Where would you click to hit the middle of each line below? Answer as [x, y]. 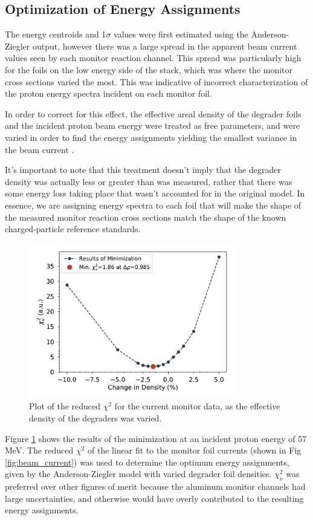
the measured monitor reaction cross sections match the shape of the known [146, 217]
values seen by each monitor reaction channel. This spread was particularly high [153, 58]
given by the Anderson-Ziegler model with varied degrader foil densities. [138, 474]
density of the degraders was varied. [95, 418]
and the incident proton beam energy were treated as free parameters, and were [153, 125]
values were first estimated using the [181, 34]
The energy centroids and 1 [56, 34]
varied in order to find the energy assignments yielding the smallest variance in [151, 137]
